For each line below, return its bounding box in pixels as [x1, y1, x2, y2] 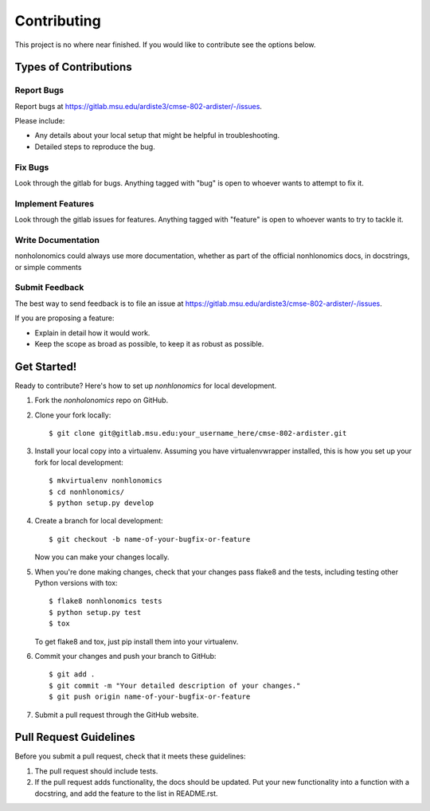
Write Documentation [14, 234, 100, 245]
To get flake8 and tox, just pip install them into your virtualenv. [34, 637, 239, 646]
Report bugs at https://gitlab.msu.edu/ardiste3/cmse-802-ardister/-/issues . [14, 101, 263, 111]
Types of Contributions [14, 61, 132, 74]
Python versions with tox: [34, 578, 119, 587]
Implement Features [14, 198, 95, 209]
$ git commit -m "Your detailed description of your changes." [49, 681, 301, 690]
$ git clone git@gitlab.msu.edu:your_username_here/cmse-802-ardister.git [49, 429, 347, 438]
